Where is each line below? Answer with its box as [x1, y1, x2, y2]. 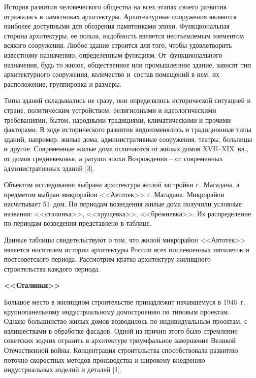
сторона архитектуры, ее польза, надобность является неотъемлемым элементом [4, 30, 244, 40]
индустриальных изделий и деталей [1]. [4, 364, 122, 375]
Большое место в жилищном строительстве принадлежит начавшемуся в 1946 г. [4, 297, 246, 307]
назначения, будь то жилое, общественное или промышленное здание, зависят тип [4, 59, 251, 69]
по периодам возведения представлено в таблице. [4, 218, 152, 228]
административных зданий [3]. [4, 163, 95, 173]
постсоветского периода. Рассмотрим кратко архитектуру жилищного [4, 254, 211, 264]
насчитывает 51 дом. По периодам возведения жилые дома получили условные [4, 199, 242, 209]
